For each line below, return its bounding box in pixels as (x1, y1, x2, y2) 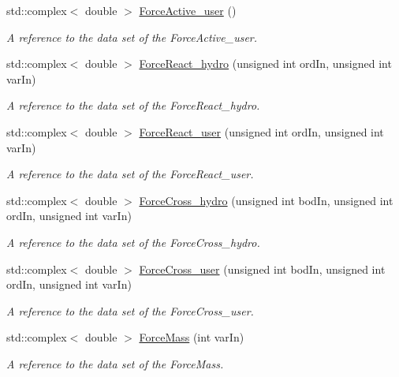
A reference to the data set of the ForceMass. (6, 355, 224, 371)
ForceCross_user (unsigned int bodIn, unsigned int (139, 260, 386, 277)
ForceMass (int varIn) (139, 329, 244, 345)
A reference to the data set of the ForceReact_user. (6, 166, 254, 182)
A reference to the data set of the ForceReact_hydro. (6, 97, 260, 114)
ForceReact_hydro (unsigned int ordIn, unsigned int (139, 55, 392, 72)
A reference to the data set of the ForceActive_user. (6, 28, 258, 45)
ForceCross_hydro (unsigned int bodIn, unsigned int (139, 192, 393, 208)
